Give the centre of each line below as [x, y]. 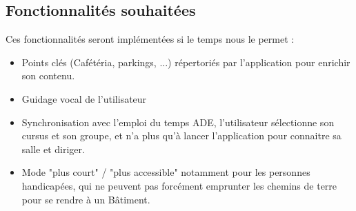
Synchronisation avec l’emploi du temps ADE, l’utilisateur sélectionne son [178, 122]
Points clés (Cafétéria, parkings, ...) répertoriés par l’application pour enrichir [186, 62]
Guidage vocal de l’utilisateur [84, 98]
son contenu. [48, 76]
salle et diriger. [53, 149]
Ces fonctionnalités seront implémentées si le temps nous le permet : [150, 39]
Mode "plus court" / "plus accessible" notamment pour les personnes [166, 172]
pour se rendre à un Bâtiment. [86, 199]
